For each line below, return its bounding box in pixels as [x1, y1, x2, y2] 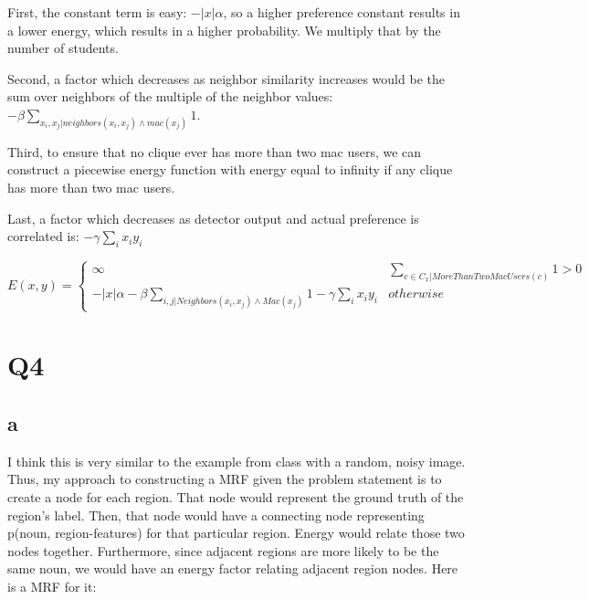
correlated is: [7, 226, 79, 246]
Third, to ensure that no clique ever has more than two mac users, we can [7, 142, 422, 161]
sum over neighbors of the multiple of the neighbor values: [7, 87, 333, 106]
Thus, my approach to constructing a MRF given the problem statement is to [7, 469, 442, 489]
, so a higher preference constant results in [223, 3, 460, 21]
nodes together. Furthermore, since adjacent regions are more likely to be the [7, 541, 439, 560]
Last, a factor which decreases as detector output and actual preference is [7, 208, 419, 227]
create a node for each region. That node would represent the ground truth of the [7, 488, 464, 507]
